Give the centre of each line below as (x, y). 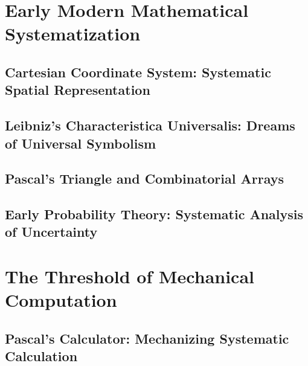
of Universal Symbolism (81, 143)
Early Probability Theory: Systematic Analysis (154, 214)
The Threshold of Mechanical (130, 276)
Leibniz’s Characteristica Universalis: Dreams (150, 125)
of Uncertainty (51, 232)
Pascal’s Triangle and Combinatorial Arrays (144, 178)
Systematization (73, 34)
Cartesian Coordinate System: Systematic (138, 72)
